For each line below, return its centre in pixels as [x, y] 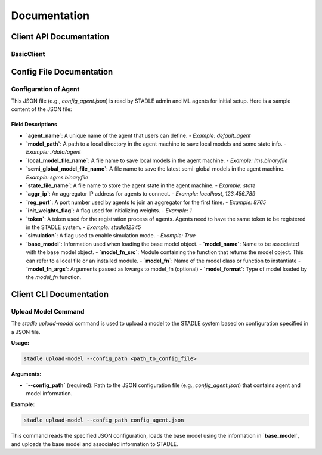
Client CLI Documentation [60, 294]
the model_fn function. [54, 277]
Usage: [20, 343]
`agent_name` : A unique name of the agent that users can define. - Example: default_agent [138, 135]
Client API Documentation [60, 37]
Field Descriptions [34, 125]
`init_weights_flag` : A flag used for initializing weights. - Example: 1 [109, 211]
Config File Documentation [62, 72]
